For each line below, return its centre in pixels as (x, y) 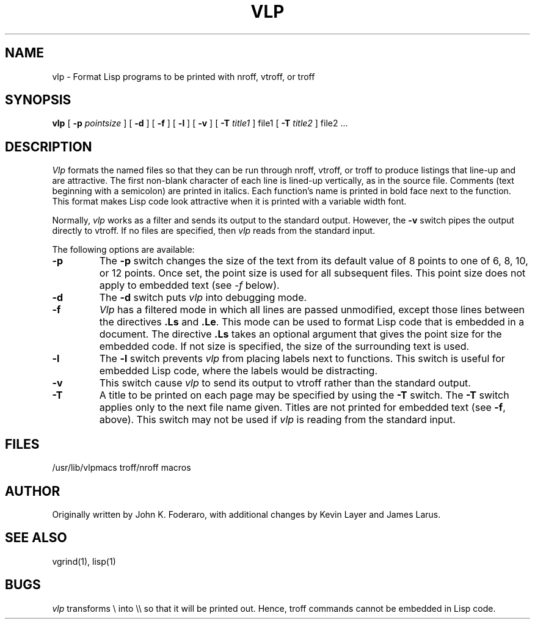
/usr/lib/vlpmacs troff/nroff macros (122, 468)
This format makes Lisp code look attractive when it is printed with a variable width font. (229, 201)
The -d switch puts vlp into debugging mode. (203, 298)
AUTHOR (33, 491)
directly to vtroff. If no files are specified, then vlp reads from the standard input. (214, 231)
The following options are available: (123, 250)
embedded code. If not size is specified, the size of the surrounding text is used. (284, 346)
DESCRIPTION (49, 147)
